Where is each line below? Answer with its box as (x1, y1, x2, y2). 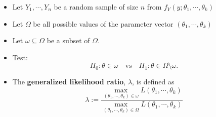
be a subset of (47, 35, 90, 46)
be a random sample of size (54, 2, 139, 12)
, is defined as (132, 76, 175, 87)
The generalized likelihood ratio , (12, 76, 126, 87)
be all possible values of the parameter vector (33, 18, 174, 29)
